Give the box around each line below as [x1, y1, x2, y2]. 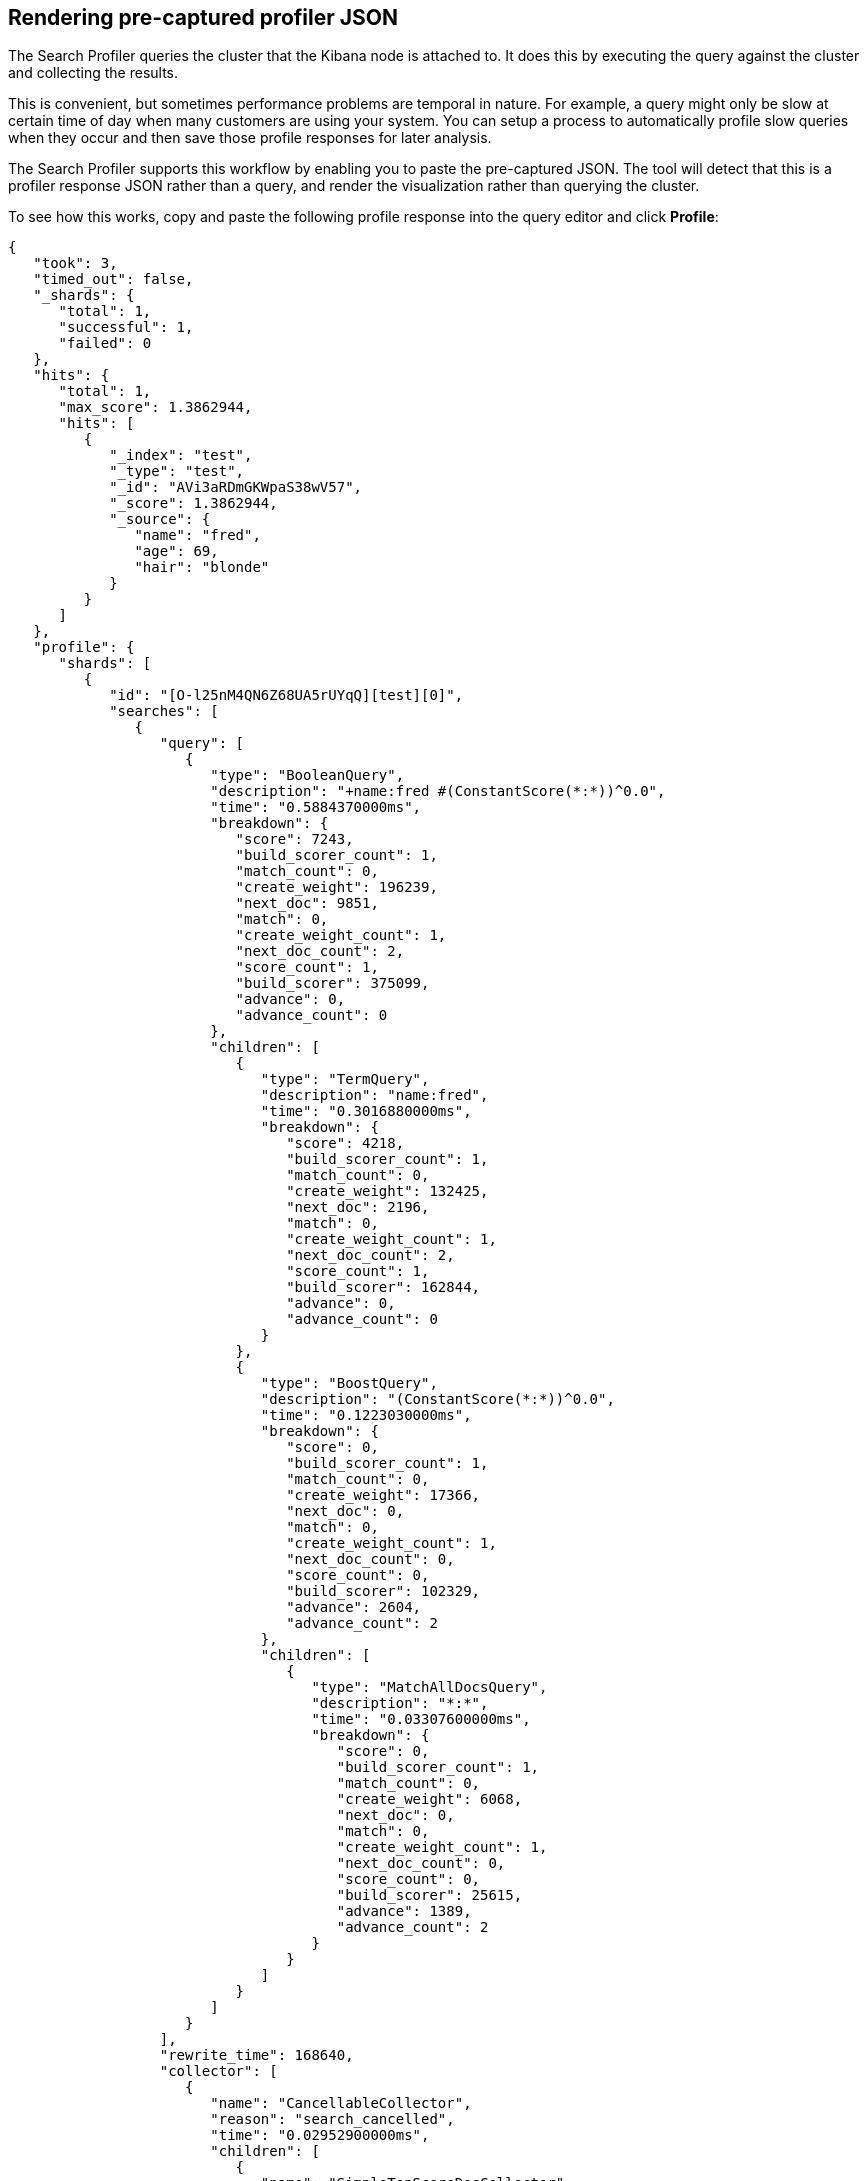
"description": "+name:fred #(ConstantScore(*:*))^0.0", [210, 783, 666, 800]
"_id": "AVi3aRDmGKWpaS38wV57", [109, 479, 363, 496]
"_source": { [109, 511, 211, 528]
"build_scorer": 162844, [286, 1279, 481, 1296]
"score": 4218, [286, 1135, 405, 1152]
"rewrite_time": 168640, [159, 2047, 354, 2064]
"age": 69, [134, 543, 219, 560]
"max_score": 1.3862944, [58, 399, 253, 416]
